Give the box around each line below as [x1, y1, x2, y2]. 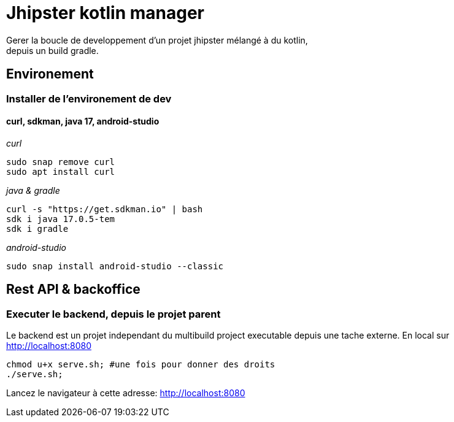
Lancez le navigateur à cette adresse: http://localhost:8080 [6, 388, 245, 399]
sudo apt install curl [6, 166, 115, 177]
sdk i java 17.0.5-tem [6, 213, 115, 224]
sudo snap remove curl [6, 156, 115, 167]
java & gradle [6, 185, 60, 196]
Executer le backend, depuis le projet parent [6, 307, 221, 320]
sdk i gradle [6, 223, 69, 234]
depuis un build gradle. [6, 45, 99, 56]
